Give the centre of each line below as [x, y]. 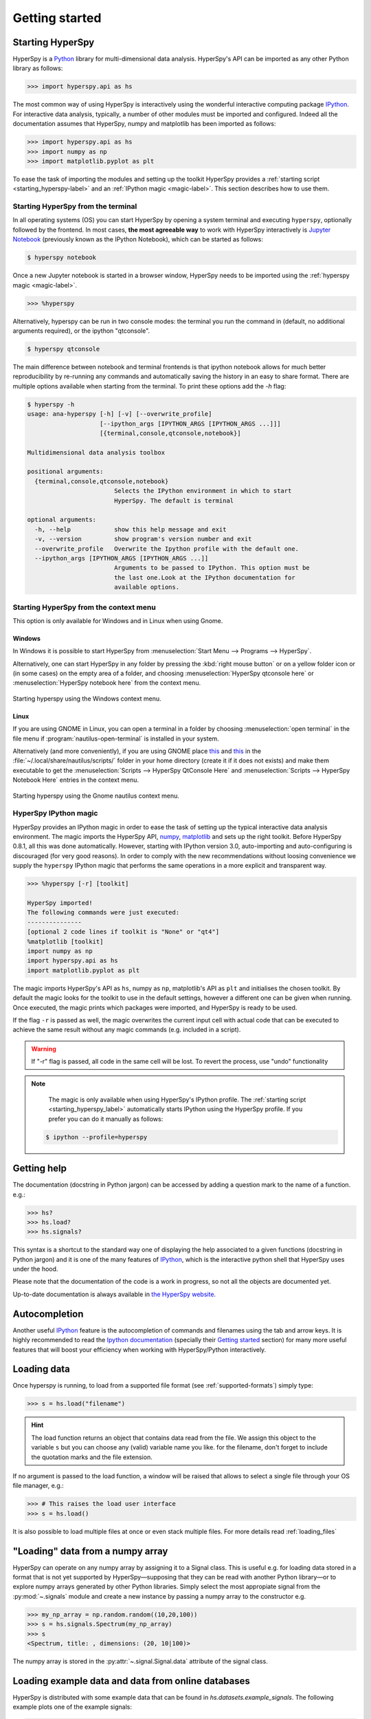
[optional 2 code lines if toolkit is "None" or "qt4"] [123, 932]
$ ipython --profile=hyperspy [97, 1137]
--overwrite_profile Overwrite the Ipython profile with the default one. [167, 549]
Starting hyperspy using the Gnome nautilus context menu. [96, 796]
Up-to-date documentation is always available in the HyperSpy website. [114, 1294]
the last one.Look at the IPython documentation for [204, 577]
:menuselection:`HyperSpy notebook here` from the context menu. [107, 683]
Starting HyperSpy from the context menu [84, 607]
